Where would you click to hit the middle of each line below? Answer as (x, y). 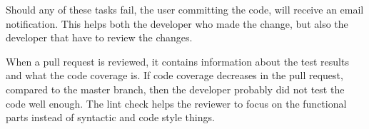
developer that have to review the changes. (99, 37)
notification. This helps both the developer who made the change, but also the (177, 23)
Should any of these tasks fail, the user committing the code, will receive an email (185, 9)
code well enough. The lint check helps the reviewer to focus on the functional (176, 103)
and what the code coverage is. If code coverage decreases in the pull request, (175, 75)
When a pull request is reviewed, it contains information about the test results (177, 61)
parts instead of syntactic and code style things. (110, 117)
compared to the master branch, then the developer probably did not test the (175, 89)
